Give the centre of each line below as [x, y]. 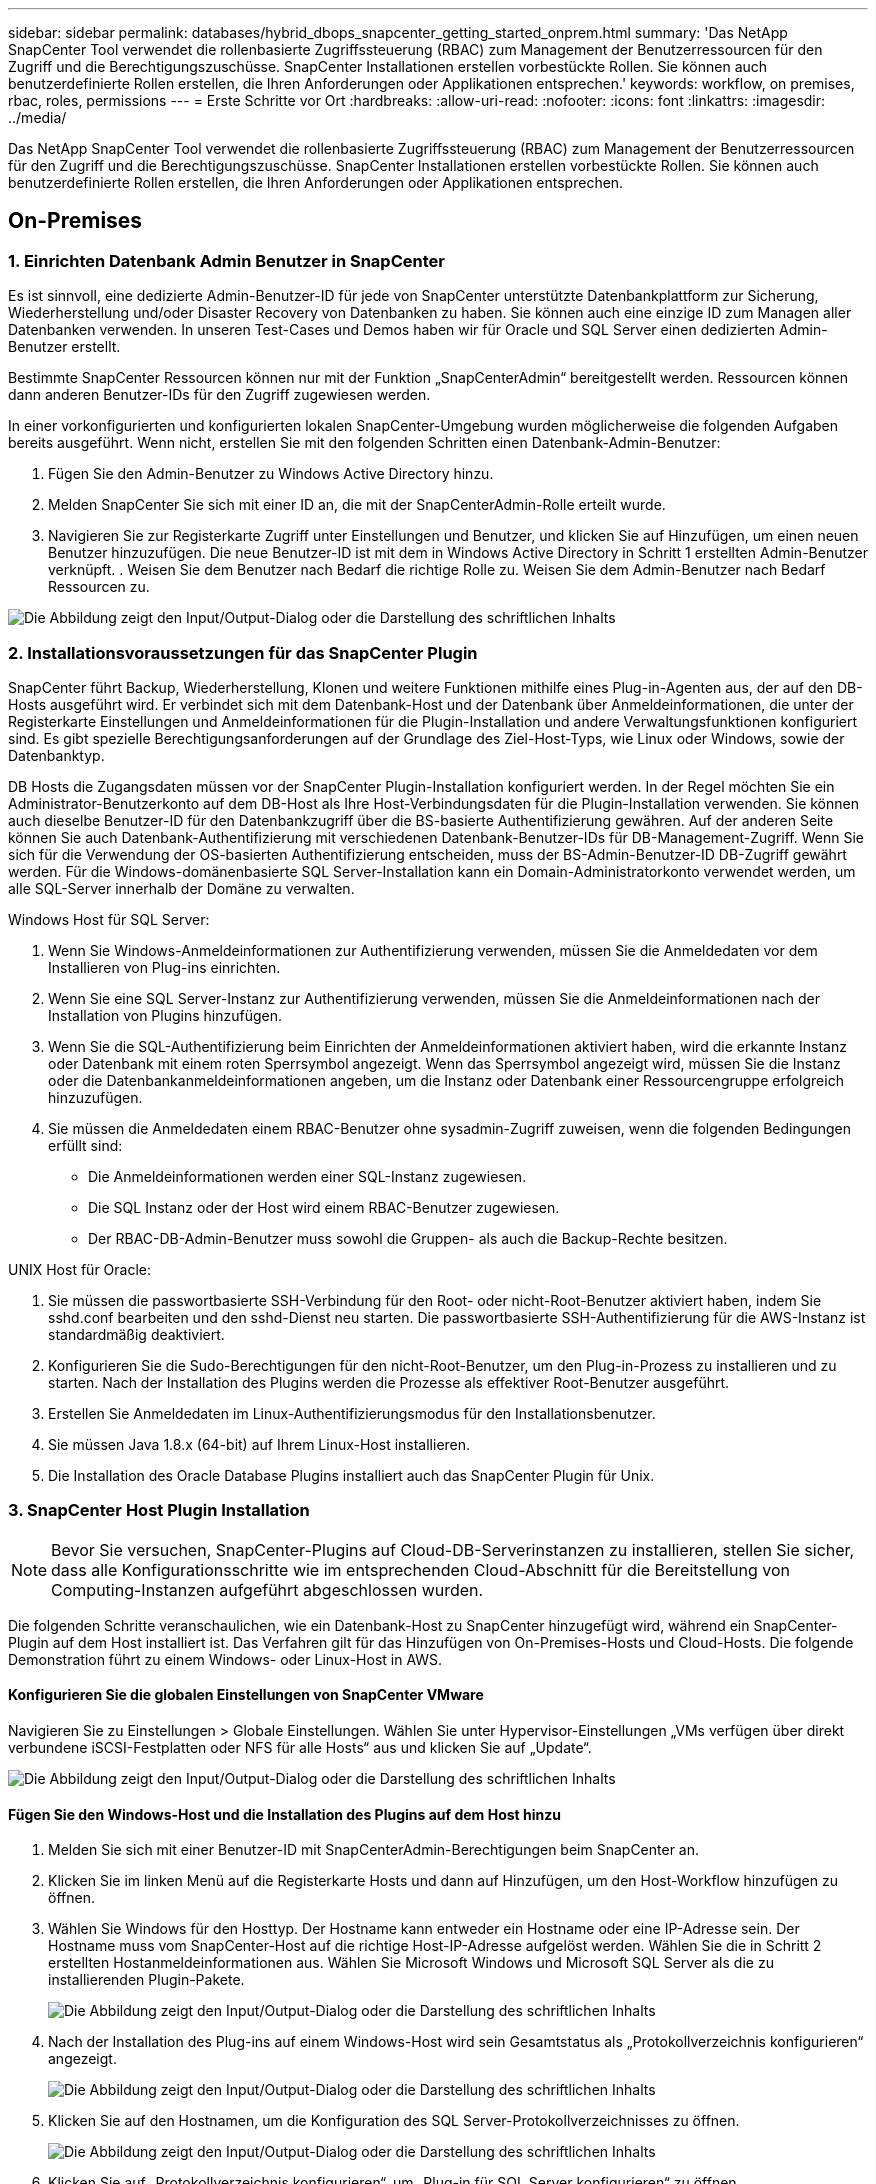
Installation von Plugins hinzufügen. [165, 1015]
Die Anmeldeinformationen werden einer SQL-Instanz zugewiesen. [307, 1176]
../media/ [37, 117]
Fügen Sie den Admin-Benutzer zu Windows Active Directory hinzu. [271, 474]
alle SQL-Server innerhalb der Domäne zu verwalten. [181, 888]
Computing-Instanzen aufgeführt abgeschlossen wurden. [267, 1589]
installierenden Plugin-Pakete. [146, 1980]
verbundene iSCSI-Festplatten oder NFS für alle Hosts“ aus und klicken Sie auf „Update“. [300, 1747]
